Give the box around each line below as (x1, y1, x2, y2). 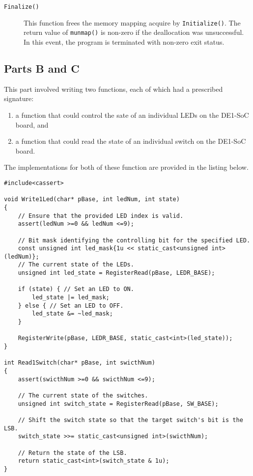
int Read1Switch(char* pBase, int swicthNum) (4, 359, 155, 367)
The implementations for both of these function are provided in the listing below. (4, 162, 249, 172)
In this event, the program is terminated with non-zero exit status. (24, 36, 225, 47)
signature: (4, 93, 34, 104)
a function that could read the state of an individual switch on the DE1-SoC (15, 136, 246, 146)
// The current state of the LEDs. (18, 261, 134, 268)
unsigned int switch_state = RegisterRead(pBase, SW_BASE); (18, 400, 219, 407)
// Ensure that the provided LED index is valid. (18, 212, 184, 219)
